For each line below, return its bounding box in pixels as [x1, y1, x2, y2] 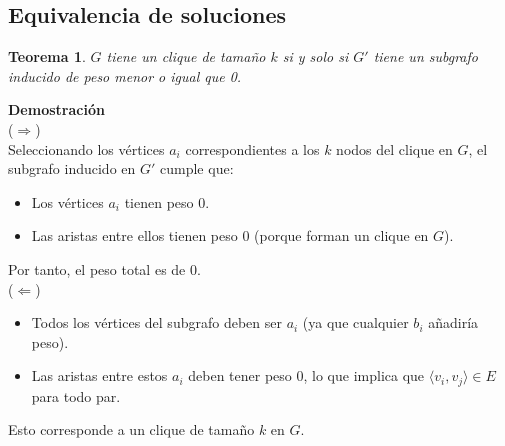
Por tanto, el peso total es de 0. [8, 258, 201, 279]
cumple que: [160, 158, 234, 179]
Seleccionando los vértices [8, 138, 165, 159]
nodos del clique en [336, 138, 453, 159]
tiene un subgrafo [373, 46, 478, 67]
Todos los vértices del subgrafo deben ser [31, 312, 282, 333]
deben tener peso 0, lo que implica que [188, 365, 425, 386]
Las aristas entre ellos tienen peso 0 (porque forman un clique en [31, 225, 429, 246]
